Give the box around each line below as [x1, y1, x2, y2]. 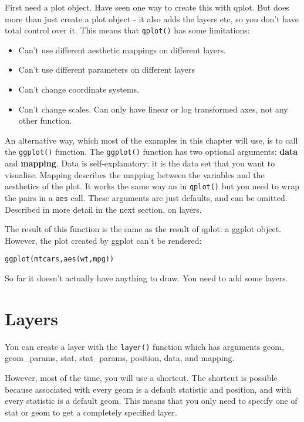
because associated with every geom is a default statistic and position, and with [5, 383, 292, 395]
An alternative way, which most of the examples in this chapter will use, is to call [5, 134, 298, 146]
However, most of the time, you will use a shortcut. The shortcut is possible [5, 371, 278, 383]
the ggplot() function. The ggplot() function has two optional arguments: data [5, 145, 298, 158]
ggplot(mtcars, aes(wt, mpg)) [5, 255, 114, 264]
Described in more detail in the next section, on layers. [5, 203, 202, 215]
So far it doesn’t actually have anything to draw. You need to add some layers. [5, 272, 288, 284]
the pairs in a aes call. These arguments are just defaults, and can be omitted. [5, 191, 288, 203]
